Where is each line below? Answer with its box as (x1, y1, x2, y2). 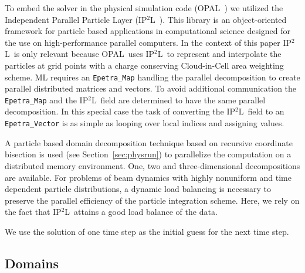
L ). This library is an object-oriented (150, 13, 287, 25)
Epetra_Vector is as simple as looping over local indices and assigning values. (5, 117, 284, 129)
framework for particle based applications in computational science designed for (5, 25, 291, 37)
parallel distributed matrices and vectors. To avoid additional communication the (5, 82, 297, 95)
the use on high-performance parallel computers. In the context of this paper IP (5, 36, 292, 48)
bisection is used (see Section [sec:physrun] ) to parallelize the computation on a (5, 148, 292, 160)
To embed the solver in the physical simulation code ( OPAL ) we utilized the (5, 2, 283, 14)
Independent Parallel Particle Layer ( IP (5, 13, 147, 25)
